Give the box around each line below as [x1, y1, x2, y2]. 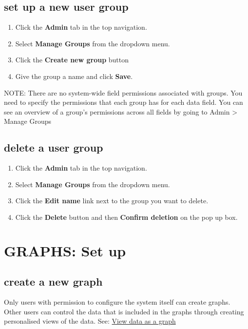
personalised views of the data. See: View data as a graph [4, 316, 176, 326]
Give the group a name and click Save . [15, 71, 133, 81]
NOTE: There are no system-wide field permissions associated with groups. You [4, 87, 243, 97]
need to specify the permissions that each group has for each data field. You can [4, 97, 243, 107]
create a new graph [4, 274, 103, 289]
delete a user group [4, 140, 103, 155]
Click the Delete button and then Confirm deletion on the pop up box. [15, 212, 238, 222]
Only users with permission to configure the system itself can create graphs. [4, 297, 230, 307]
